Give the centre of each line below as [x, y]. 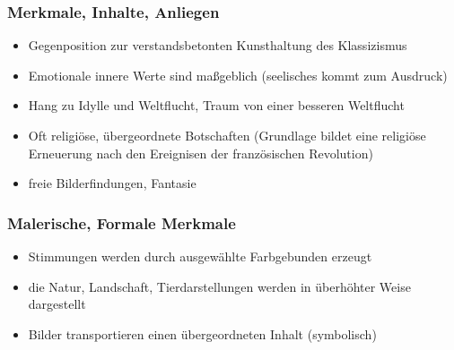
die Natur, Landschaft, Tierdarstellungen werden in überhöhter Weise [219, 286]
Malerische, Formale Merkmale [122, 222]
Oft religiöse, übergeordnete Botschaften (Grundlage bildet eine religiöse [227, 135]
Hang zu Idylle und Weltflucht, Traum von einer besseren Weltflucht [216, 105]
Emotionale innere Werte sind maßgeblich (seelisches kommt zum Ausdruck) [238, 75]
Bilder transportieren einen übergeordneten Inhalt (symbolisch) [202, 333]
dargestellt [57, 304]
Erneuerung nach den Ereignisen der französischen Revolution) [201, 153]
